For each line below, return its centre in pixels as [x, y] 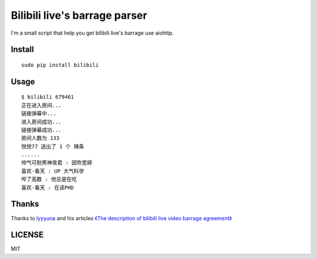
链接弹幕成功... [41, 130]
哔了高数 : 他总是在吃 [49, 179]
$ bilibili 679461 [48, 97]
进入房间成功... [41, 122]
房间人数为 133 [41, 138]
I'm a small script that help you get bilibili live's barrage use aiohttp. [92, 33]
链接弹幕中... [39, 114]
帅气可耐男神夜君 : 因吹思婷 [57, 163]
